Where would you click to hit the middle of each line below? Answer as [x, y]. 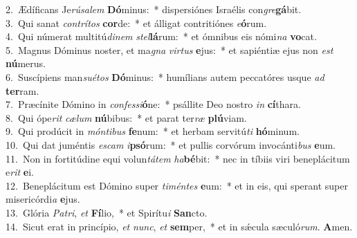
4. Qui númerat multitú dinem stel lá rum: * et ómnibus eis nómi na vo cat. [161, 36]
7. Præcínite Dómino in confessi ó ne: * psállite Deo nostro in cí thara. [153, 104]
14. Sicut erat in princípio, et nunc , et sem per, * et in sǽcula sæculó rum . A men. [179, 226]
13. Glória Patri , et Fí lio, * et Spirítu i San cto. [107, 212]
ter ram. [22, 90]
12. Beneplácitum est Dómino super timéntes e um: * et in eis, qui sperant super [177, 185]
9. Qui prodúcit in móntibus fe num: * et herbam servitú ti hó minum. [153, 131]
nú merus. [26, 63]
